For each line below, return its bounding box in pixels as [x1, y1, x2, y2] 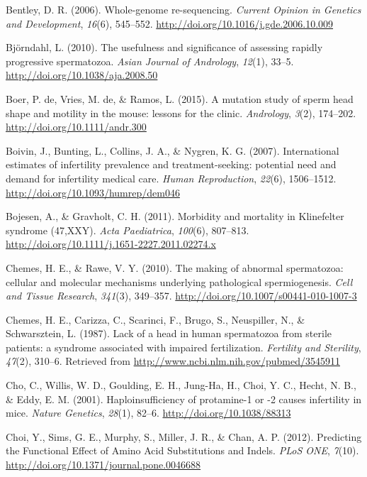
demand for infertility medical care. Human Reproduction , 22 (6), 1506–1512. [6, 170, 337, 185]
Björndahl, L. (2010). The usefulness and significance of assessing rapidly [6, 40, 323, 55]
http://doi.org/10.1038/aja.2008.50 [6, 67, 158, 82]
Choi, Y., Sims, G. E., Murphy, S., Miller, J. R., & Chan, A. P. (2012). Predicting [6, 429, 362, 444]
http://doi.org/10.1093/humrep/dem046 [6, 185, 180, 199]
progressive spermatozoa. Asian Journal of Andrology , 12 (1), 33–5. [6, 53, 294, 68]
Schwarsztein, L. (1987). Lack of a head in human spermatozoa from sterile [6, 326, 332, 341]
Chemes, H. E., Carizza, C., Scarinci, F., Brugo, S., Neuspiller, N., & [6, 312, 305, 327]
